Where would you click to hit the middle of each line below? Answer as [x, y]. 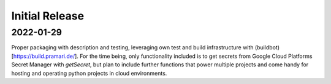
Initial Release [48, 16]
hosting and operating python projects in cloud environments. [89, 73]
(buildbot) [267, 47]
